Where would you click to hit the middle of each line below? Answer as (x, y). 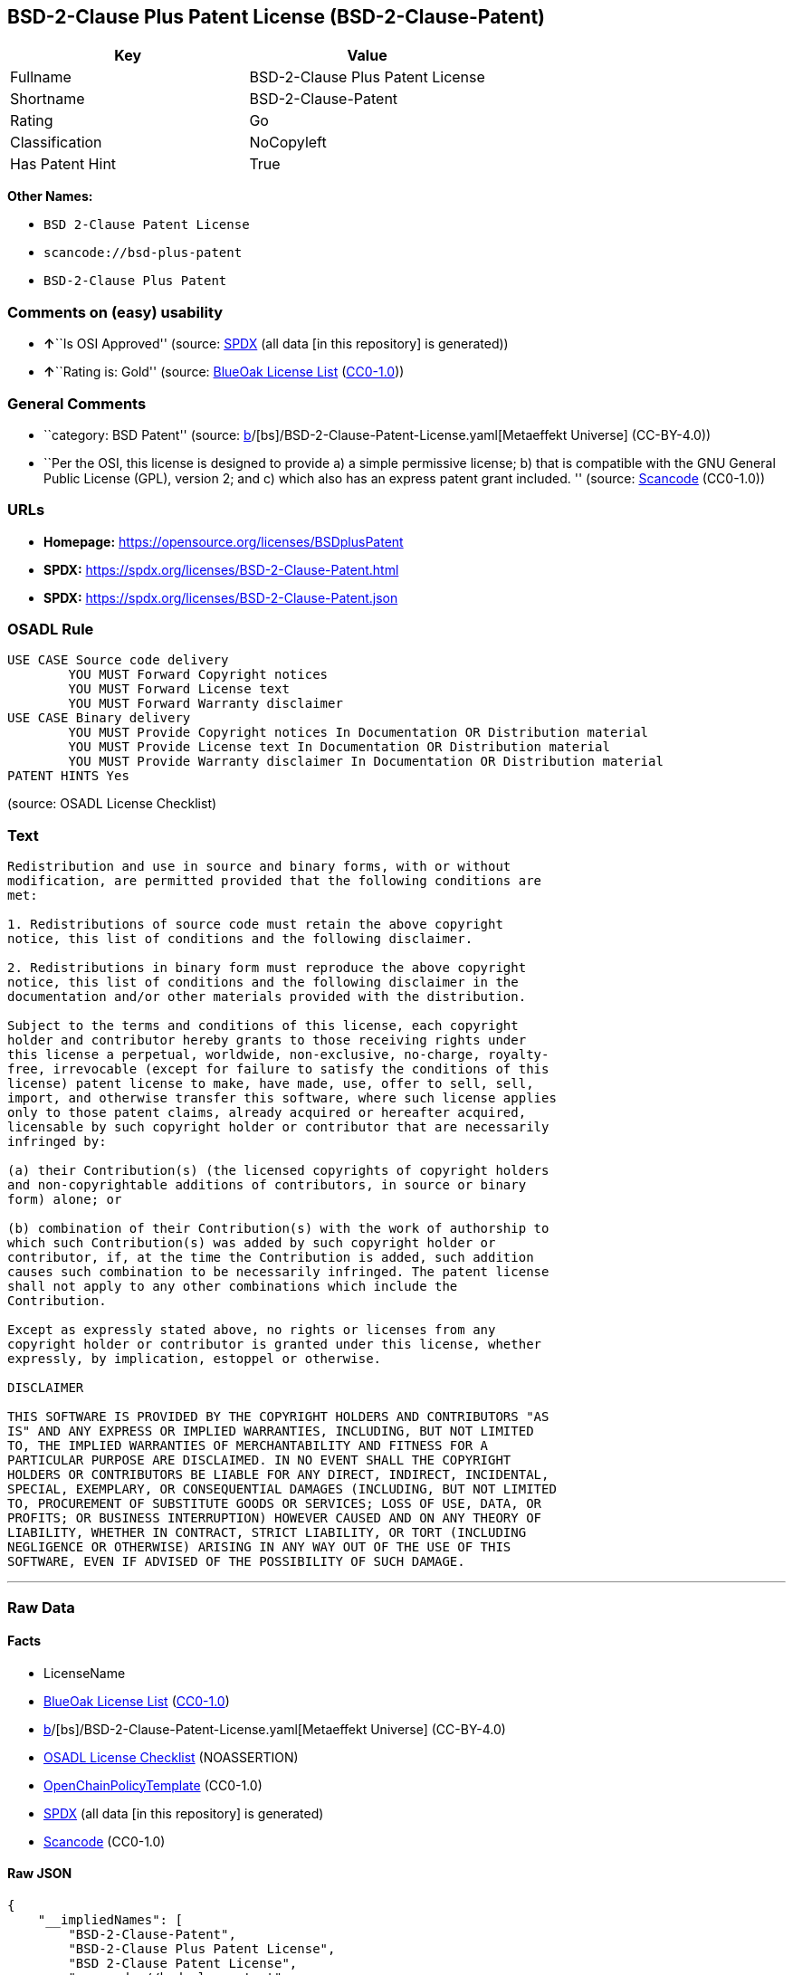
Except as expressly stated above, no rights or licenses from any (252, 1330)
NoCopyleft (288, 143)
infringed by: (57, 1142)
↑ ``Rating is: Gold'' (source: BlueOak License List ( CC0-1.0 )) (224, 372)
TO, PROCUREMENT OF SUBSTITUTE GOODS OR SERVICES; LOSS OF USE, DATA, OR (275, 1504)
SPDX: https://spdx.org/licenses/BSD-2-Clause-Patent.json (221, 597)
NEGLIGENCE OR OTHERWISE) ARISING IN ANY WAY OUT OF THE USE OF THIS (259, 1547)
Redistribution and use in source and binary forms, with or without (259, 867)
